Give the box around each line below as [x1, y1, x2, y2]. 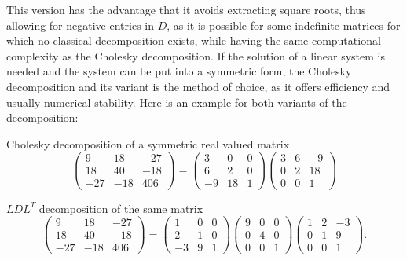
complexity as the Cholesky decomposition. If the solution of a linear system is [6, 47, 385, 64]
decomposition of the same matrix [38, 200, 203, 216]
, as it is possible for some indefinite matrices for [167, 16, 401, 33]
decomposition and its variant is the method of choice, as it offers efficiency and [6, 78, 390, 94]
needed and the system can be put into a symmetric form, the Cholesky [6, 63, 352, 79]
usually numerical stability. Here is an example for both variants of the [6, 93, 347, 110]
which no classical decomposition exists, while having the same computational [6, 32, 381, 49]
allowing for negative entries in [6, 16, 154, 33]
